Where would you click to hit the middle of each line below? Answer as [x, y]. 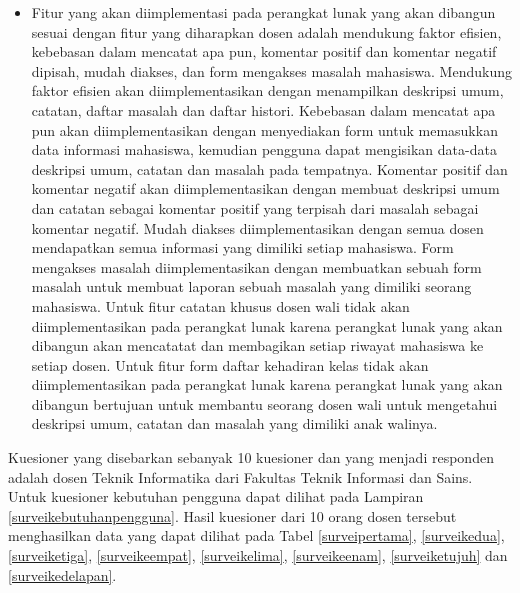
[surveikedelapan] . [62, 574]
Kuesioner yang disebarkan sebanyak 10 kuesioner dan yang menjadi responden [251, 457]
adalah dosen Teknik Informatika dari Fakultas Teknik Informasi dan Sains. [240, 476]
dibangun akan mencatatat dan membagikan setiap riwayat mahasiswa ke [257, 345]
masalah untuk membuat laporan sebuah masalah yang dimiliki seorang [251, 286]
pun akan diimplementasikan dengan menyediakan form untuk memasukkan [264, 129]
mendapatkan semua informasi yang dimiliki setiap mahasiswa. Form [242, 247]
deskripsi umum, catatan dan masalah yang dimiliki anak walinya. [234, 423]
